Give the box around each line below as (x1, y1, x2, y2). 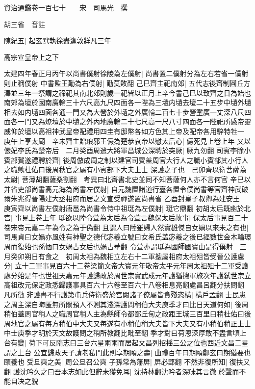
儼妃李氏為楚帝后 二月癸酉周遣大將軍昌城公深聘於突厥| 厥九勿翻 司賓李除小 (4, 145, 251, 156)
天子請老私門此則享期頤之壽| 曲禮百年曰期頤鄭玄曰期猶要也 (61, 347, 251, 357)
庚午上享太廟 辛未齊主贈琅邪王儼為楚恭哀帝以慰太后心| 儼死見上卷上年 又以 (4, 135, 251, 146)
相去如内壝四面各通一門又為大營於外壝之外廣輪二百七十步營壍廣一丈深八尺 (4, 106, 244, 117)
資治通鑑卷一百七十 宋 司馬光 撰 (4, 2, 127, 12)
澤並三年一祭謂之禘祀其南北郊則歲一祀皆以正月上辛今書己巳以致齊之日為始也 (4, 87, 251, 98)
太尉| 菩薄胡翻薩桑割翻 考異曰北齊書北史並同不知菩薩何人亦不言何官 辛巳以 (4, 174, 251, 184)
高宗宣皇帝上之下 (4, 52, 59, 62)
